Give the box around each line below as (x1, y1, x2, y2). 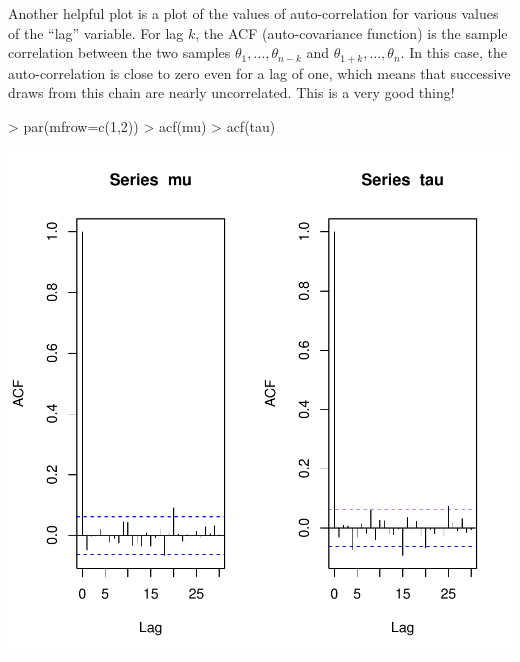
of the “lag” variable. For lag (8, 22, 184, 43)
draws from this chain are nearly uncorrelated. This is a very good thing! (8, 82, 455, 103)
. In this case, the (400, 42, 507, 63)
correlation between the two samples (8, 42, 231, 63)
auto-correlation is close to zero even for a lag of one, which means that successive (8, 62, 511, 83)
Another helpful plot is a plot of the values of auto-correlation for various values (8, 3, 499, 23)
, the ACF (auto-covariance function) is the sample (195, 22, 508, 43)
